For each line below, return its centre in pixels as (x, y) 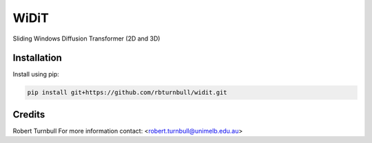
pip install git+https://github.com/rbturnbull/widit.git (127, 92)
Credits (29, 114)
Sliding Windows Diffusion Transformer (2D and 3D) (86, 38)
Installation (37, 58)
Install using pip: (36, 74)
